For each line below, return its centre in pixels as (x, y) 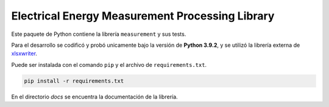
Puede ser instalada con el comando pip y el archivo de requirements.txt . (109, 64)
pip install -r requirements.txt (74, 81)
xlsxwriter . (24, 53)
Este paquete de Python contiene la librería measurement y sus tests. (99, 34)
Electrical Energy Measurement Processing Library (143, 16)
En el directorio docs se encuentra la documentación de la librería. (94, 97)
